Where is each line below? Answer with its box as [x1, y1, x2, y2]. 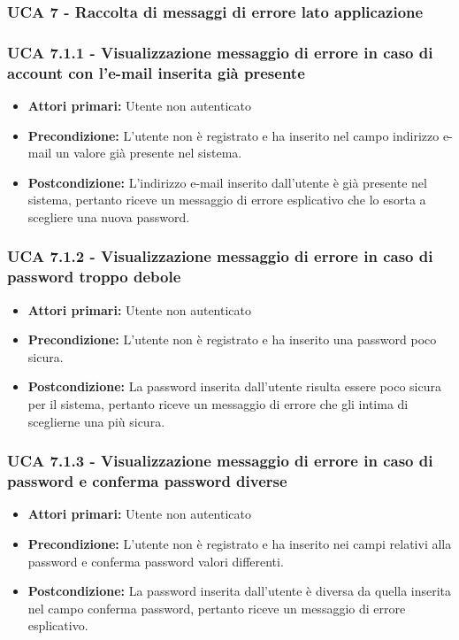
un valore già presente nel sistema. [55, 143, 242, 162]
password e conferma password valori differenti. [27, 551, 284, 570]
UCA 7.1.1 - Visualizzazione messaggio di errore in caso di [7, 41, 433, 63]
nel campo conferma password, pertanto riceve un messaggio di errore [27, 598, 406, 617]
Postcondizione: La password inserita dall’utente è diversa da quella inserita [27, 582, 452, 600]
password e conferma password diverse [7, 470, 287, 492]
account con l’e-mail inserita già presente [7, 61, 305, 83]
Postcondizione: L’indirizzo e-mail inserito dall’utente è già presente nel [27, 173, 427, 191]
